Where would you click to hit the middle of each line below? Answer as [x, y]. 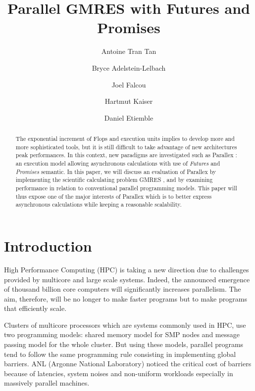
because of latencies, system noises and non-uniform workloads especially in [119, 373]
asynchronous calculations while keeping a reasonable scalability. [99, 204]
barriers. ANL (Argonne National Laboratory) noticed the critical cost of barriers [128, 364]
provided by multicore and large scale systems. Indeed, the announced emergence [127, 279]
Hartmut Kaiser [129, 101]
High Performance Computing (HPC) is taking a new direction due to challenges [127, 269]
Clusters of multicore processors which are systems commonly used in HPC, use [125, 325]
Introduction [48, 245]
